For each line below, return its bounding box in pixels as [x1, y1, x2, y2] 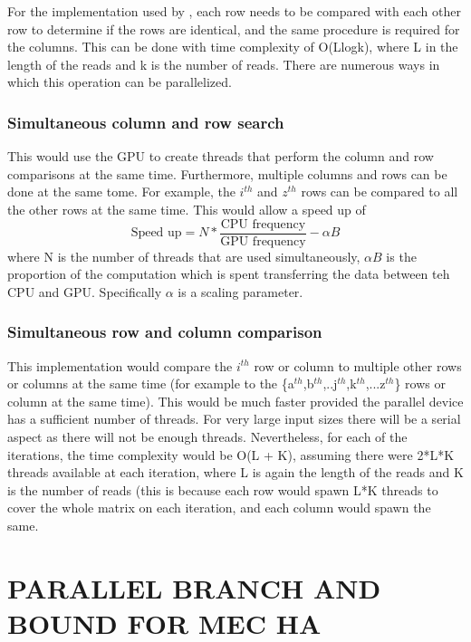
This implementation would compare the [7, 356, 233, 375]
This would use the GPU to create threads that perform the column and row [7, 147, 434, 166]
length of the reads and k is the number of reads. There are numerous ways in [7, 54, 440, 73]
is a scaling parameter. [178, 282, 303, 301]
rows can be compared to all [301, 182, 458, 201]
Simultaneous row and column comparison [7, 321, 322, 343]
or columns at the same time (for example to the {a [7, 374, 294, 393]
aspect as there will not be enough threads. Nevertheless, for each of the [7, 427, 408, 446]
